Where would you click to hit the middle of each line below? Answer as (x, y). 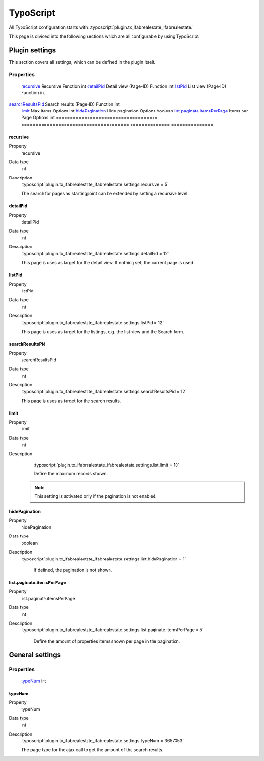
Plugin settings (33, 50)
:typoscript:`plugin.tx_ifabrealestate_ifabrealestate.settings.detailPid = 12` (95, 253)
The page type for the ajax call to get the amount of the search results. (92, 750)
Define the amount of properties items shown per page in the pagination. (107, 641)
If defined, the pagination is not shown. (73, 570)
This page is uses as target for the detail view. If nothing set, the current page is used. (108, 263)
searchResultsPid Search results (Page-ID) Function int (64, 104)
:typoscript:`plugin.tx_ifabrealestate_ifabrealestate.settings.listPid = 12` (93, 322)
